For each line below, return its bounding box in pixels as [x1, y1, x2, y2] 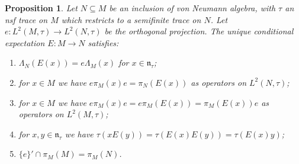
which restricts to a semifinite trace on [61, 13, 201, 25]
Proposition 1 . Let [5, 2, 78, 14]
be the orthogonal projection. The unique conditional [104, 25, 294, 37]
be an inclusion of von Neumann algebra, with [109, 2, 276, 14]
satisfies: [88, 36, 119, 49]
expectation [5, 36, 45, 49]
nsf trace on [5, 13, 48, 25]
